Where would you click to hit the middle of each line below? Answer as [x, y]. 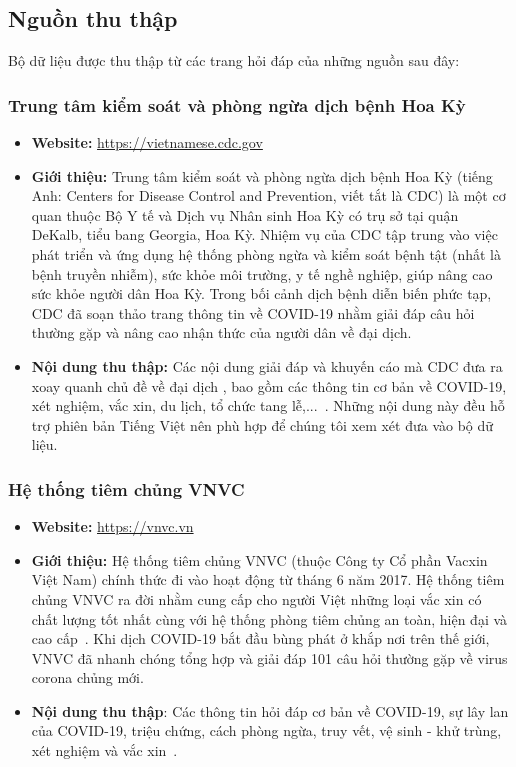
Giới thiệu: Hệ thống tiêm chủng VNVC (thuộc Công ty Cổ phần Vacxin [259, 559]
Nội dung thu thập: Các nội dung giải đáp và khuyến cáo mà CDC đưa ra [267, 365]
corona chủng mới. [87, 677]
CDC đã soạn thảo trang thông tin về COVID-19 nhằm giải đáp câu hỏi [253, 312]
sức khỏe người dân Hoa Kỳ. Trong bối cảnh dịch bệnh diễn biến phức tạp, [261, 293]
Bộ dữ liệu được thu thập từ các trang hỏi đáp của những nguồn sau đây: [234, 60]
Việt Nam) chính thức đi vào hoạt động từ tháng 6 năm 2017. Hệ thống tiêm [268, 579]
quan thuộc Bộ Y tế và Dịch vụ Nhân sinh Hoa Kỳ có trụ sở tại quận [245, 214]
